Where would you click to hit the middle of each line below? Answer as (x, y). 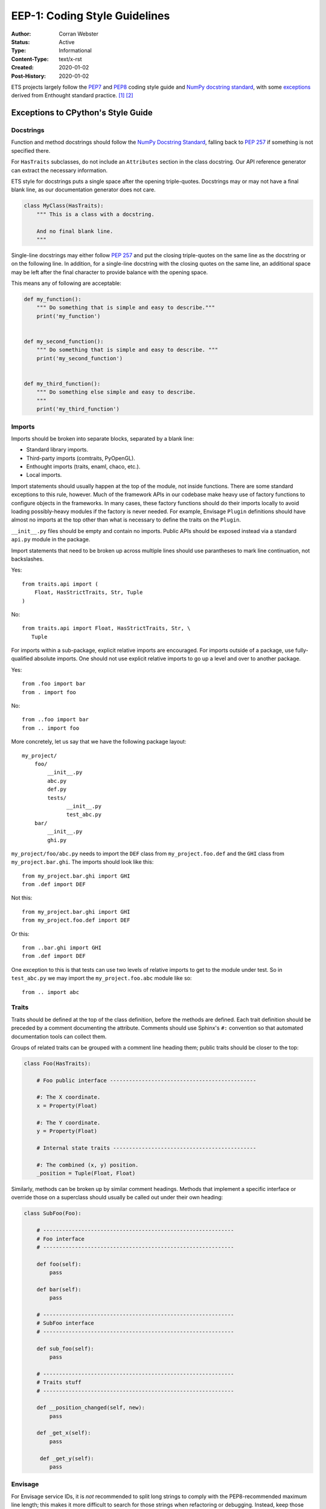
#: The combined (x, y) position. (88, 1165)
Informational (75, 51)
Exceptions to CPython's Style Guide (82, 113)
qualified (22, 659)
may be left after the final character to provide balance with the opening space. (110, 272)
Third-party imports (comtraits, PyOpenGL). (81, 458)
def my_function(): (53, 299)
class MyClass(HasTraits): (64, 206)
